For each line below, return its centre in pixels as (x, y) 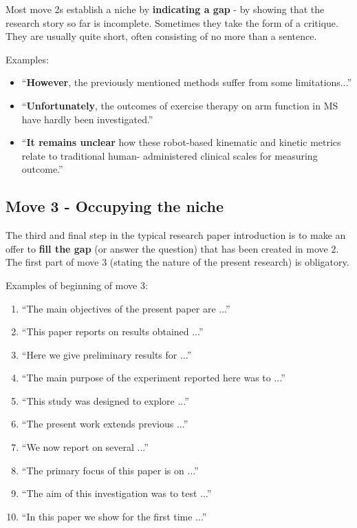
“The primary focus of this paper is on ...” (110, 470)
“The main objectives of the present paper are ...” (126, 308)
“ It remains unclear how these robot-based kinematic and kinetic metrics (181, 142)
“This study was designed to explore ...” (105, 400)
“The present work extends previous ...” (105, 424)
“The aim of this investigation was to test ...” (117, 493)
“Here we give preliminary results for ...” (107, 354)
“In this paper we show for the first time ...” (114, 516)
